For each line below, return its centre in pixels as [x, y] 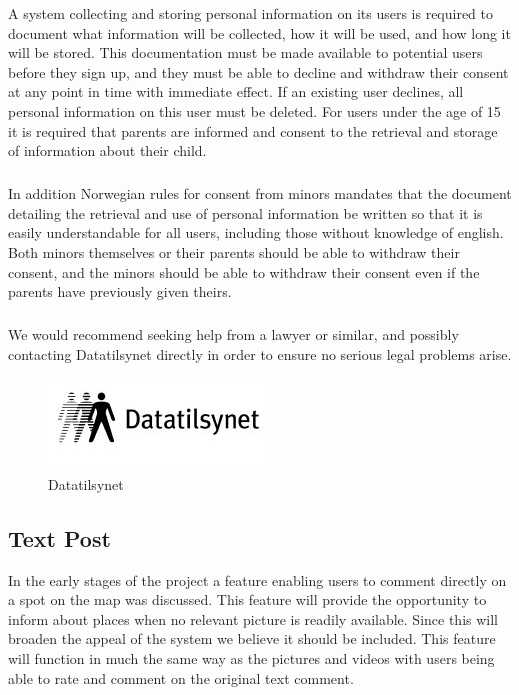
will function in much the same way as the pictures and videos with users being [251, 658]
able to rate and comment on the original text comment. [181, 677]
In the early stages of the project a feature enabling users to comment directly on [257, 579]
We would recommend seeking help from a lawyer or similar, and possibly [233, 334]
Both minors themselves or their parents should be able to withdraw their [234, 251]
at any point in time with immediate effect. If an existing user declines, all [236, 91]
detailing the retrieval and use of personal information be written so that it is [245, 212]
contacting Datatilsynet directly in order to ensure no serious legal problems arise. [260, 353]
